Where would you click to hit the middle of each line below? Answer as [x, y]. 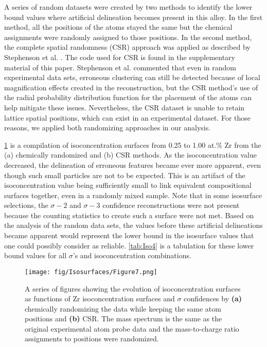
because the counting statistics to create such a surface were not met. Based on [129, 215]
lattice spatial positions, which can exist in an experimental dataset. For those [128, 117]
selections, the [26, 205]
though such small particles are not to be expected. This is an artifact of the [125, 175]
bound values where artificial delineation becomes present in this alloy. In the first [133, 17]
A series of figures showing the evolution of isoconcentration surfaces [133, 288]
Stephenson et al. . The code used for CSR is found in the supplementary [120, 57]
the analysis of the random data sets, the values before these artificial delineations [133, 225]
